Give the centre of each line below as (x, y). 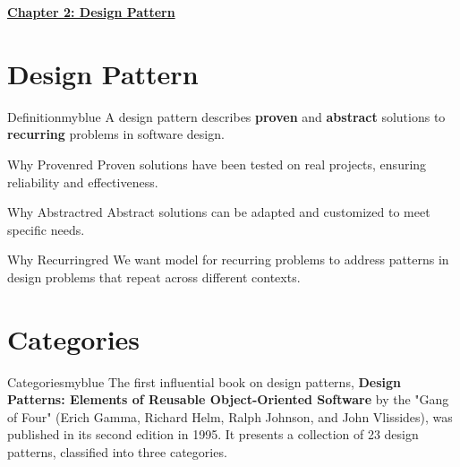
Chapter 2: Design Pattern (91, 12)
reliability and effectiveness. (83, 182)
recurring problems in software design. (116, 134)
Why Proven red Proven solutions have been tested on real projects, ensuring (217, 164)
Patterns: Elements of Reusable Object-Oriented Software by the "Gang (228, 399)
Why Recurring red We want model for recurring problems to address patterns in (228, 259)
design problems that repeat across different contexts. (154, 277)
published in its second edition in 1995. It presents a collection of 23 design (213, 434)
